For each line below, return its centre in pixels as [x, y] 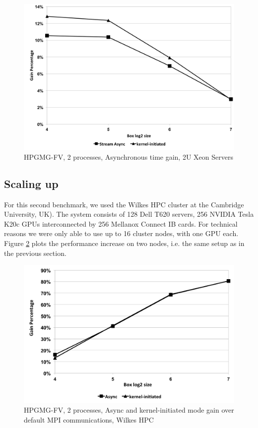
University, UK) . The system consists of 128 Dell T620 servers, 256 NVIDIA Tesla [129, 214]
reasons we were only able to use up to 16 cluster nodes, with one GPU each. [121, 233]
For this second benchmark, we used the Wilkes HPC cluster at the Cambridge [124, 204]
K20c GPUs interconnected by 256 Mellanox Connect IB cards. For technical [121, 223]
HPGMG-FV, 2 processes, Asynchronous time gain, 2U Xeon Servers [129, 156]
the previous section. [35, 253]
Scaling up [31, 183]
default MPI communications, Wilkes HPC [89, 420]
